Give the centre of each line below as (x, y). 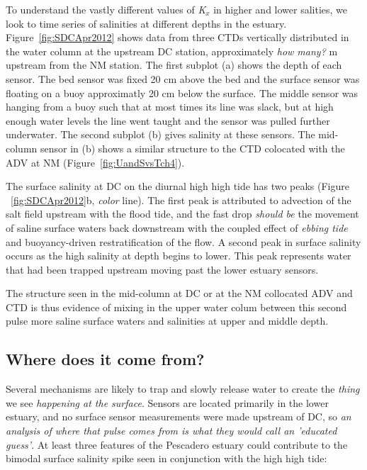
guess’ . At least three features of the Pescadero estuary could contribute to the (177, 444)
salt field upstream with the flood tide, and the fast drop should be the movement (182, 214)
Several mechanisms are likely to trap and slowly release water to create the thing (183, 389)
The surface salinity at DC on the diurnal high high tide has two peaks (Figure (178, 186)
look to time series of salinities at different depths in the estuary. (146, 23)
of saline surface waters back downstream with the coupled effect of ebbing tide (177, 227)
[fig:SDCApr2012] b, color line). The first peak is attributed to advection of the (181, 200)
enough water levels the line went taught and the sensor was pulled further (168, 120)
